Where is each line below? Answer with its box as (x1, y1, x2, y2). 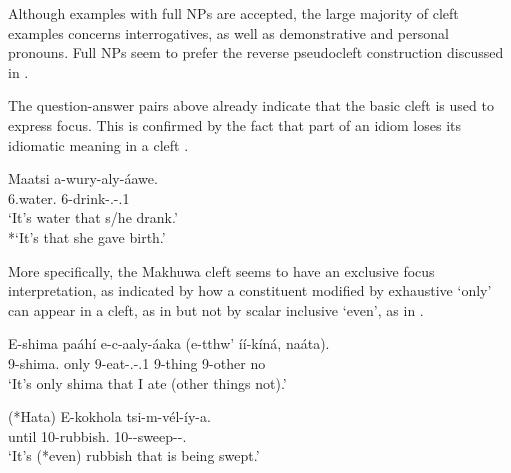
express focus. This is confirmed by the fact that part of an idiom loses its (8, 114, 461, 135)
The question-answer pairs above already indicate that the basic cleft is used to (8, 95, 494, 116)
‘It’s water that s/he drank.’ (8, 207, 178, 228)
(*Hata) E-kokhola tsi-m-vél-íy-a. (8, 406, 211, 427)
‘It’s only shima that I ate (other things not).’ (8, 372, 287, 393)
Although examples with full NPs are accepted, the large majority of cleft (8, 3, 459, 23)
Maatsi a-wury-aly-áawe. (8, 168, 158, 189)
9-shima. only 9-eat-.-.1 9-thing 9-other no (8, 352, 266, 373)
